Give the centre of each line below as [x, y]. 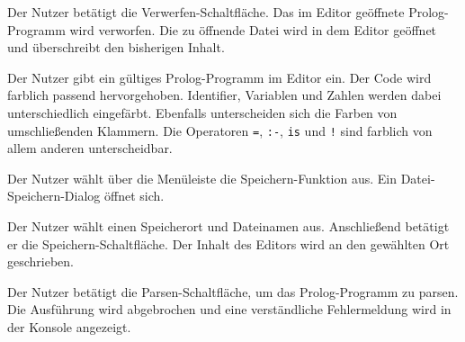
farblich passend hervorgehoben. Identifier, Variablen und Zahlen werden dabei [224, 95]
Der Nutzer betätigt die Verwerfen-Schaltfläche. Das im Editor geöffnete [206, 12]
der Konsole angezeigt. [69, 326]
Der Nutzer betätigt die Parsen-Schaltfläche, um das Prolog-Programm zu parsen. [233, 291]
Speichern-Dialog [54, 196]
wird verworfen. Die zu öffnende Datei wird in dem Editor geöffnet [253, 29]
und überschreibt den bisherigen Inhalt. [116, 47]
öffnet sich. [134, 196]
